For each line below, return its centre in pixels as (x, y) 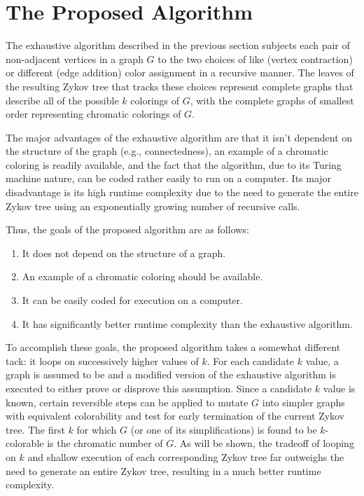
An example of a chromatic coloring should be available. (142, 276)
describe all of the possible (62, 100)
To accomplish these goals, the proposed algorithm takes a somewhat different (173, 347)
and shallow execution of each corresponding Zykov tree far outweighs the (186, 456)
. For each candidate (250, 360)
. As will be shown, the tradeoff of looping (264, 443)
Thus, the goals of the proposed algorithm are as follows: (127, 229)
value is (339, 388)
